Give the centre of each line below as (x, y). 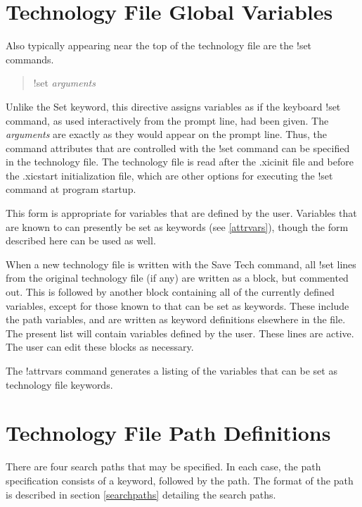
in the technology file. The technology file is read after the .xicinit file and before (180, 162)
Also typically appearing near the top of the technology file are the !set (159, 45)
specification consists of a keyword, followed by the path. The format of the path (180, 480)
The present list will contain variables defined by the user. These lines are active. (180, 333)
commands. (30, 59)
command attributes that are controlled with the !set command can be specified (178, 148)
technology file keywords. (59, 384)
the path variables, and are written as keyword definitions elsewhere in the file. (176, 319)
